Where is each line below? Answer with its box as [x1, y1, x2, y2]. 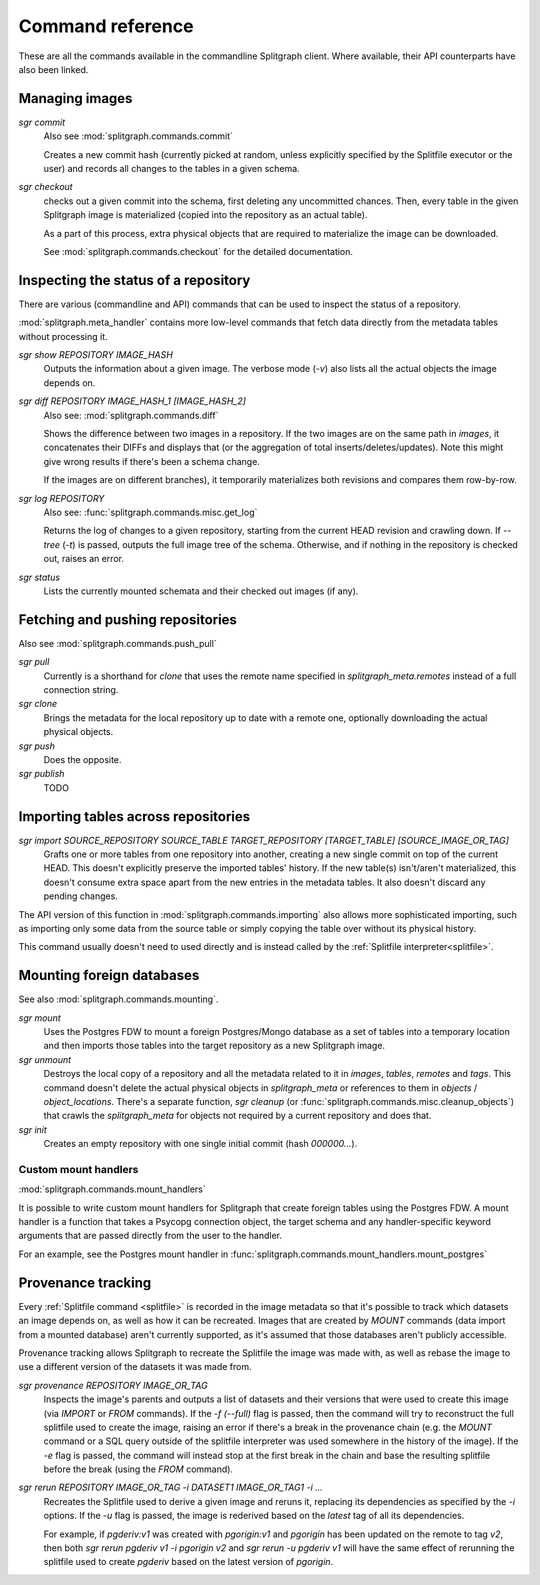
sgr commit [18, 116, 66, 128]
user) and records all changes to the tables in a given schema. [43, 163, 300, 175]
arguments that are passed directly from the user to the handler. [18, 1230, 283, 1242]
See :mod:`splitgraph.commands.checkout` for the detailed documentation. [43, 245, 354, 257]
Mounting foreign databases [18, 967, 200, 984]
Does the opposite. [43, 753, 122, 765]
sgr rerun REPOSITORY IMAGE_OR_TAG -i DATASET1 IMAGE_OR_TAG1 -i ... [18, 1481, 324, 1494]
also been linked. [18, 63, 89, 75]
